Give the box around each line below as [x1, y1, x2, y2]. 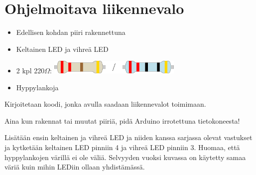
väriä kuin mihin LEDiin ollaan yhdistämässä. [4, 162, 145, 172]
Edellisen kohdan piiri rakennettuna [16, 27, 126, 37]
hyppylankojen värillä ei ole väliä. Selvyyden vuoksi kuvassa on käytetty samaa [4, 152, 246, 162]
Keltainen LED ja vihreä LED [16, 43, 109, 54]
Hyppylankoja [16, 82, 59, 92]
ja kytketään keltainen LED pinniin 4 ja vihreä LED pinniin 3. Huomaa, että [4, 142, 240, 152]
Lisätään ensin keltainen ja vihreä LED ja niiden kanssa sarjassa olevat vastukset [4, 132, 253, 143]
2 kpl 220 [16, 65, 45, 75]
